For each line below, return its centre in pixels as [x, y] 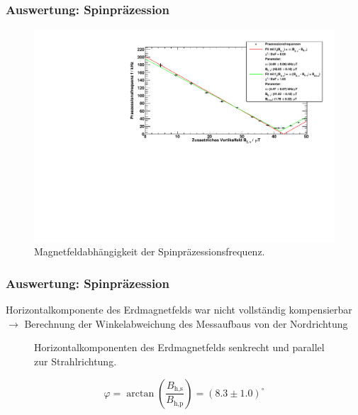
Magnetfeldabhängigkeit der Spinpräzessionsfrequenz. [150, 251]
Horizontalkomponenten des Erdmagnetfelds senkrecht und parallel [179, 347]
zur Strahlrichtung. [75, 361]
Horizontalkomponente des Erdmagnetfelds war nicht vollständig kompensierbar [179, 310]
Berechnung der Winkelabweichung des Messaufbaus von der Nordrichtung [186, 323]
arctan [140, 393]
